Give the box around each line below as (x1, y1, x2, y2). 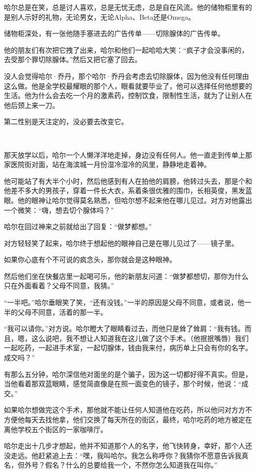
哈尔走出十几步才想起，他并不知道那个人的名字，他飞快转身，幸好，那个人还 (4, 440, 252, 451)
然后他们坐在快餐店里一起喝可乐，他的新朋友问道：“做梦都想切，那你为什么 (4, 270, 249, 281)
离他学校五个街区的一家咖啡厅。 (4, 424, 107, 434)
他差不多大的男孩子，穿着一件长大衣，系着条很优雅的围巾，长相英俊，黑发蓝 (4, 185, 252, 196)
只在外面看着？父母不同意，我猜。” (4, 280, 114, 291)
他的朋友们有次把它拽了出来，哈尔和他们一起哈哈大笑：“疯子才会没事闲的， (4, 44, 249, 55)
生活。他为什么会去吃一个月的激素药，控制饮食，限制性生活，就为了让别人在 (4, 90, 252, 101)
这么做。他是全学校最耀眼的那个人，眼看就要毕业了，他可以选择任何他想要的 (4, 80, 252, 91)
